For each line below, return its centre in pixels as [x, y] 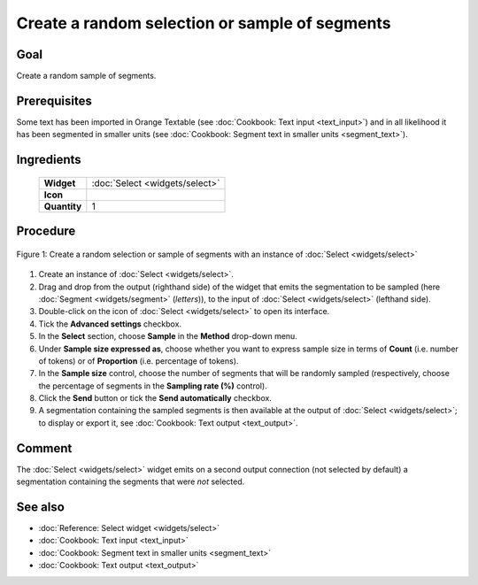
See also [41, 507]
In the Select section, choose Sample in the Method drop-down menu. [168, 336]
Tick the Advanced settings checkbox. [110, 324]
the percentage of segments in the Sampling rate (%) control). [153, 386]
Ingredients [49, 160]
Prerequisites [54, 100]
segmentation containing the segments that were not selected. [131, 481]
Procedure [46, 231]
